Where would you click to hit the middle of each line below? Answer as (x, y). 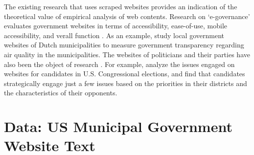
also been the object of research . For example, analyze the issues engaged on (119, 64)
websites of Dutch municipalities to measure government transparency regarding (124, 45)
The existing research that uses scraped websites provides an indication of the (121, 6)
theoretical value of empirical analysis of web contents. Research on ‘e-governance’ (127, 16)
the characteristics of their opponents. (61, 93)
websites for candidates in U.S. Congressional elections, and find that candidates (125, 74)
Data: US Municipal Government (118, 126)
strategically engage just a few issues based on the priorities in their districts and (126, 83)
